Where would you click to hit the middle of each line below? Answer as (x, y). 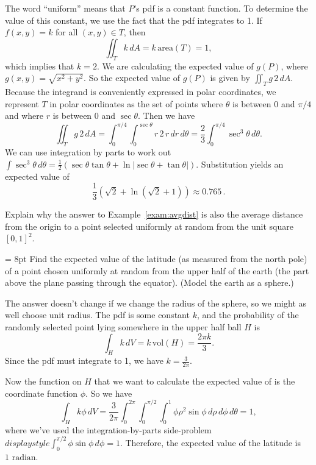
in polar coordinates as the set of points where (136, 103)
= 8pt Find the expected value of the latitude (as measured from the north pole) (156, 259)
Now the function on (43, 381)
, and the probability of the (248, 315)
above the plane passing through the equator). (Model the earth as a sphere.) (149, 282)
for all (67, 32)
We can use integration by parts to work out (88, 152)
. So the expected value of (132, 78)
